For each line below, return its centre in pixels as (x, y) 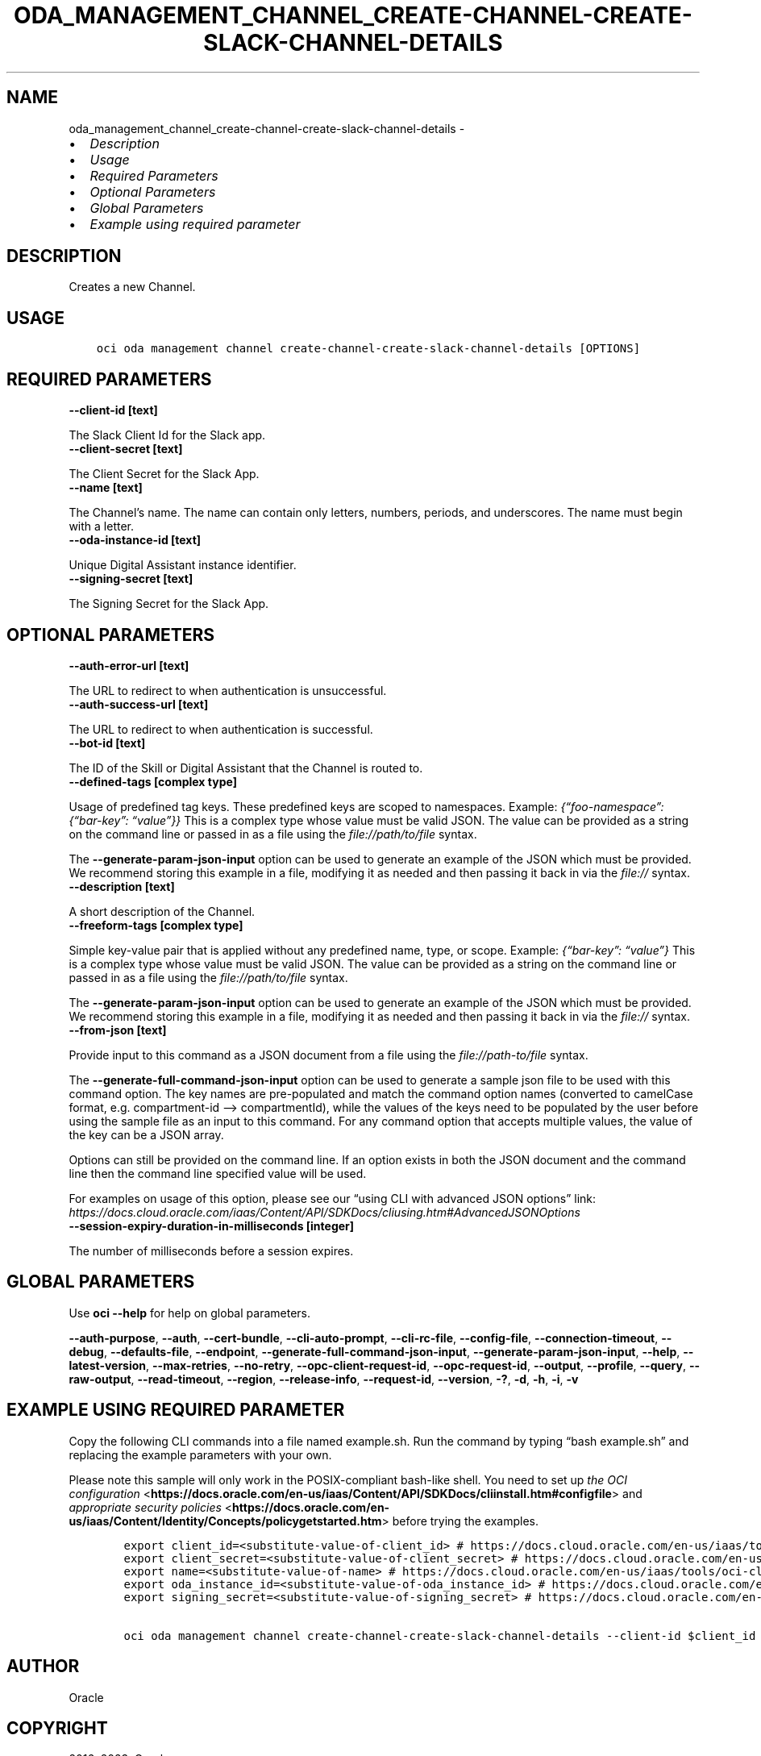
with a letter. (101, 526)
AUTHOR (43, 1667)
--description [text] (122, 886)
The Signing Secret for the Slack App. (169, 604)
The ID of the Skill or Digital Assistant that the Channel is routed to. (246, 768)
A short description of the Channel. (162, 911)
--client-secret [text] (126, 449)
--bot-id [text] (107, 743)
